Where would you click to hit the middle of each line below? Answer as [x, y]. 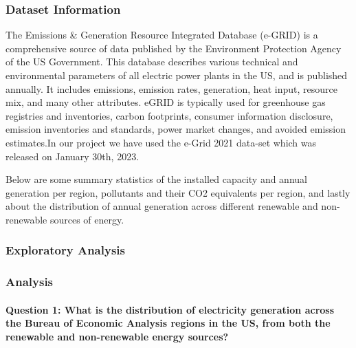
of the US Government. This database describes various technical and [152, 62]
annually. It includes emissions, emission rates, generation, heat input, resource [171, 88]
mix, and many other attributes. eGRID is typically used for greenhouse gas [166, 102]
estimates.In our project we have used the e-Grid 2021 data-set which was [161, 142]
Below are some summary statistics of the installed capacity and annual [156, 179]
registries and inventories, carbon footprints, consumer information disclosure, [169, 115]
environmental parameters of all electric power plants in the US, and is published [177, 75]
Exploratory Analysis [65, 250]
